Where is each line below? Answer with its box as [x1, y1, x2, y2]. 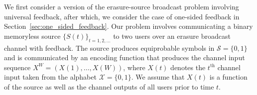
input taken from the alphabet [4, 72, 97, 82]
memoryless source [4, 30, 61, 41]
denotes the [170, 62, 206, 72]
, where [123, 62, 145, 72]
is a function [209, 72, 248, 82]
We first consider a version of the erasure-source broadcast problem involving [4, 1, 239, 11]
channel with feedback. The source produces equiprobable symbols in [4, 42, 215, 53]
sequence [4, 62, 31, 72]
